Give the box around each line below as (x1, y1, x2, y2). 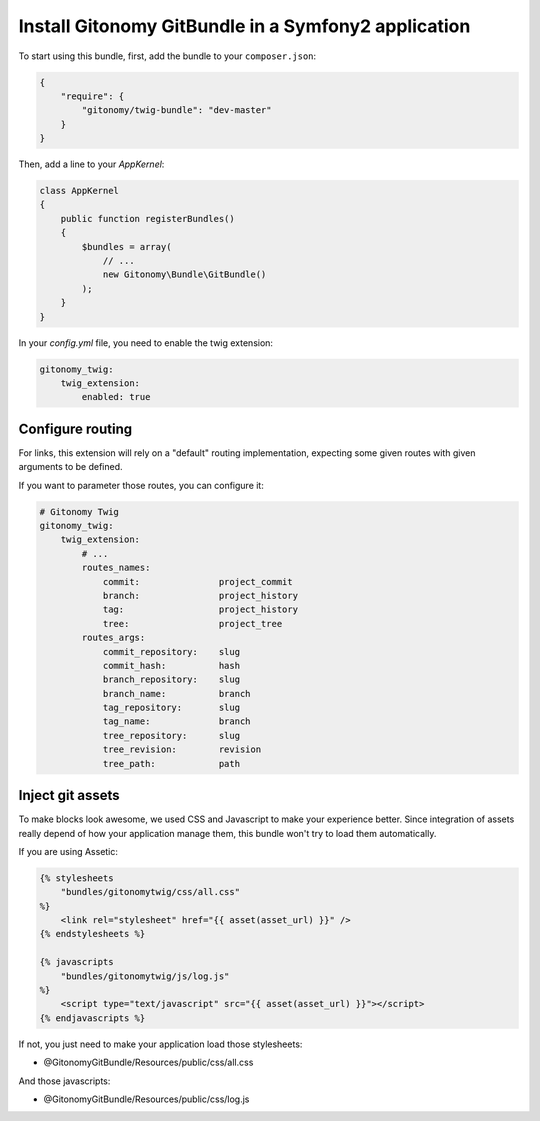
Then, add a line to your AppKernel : (18, 158, 165, 170)
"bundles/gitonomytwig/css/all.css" (60, 886, 240, 898)
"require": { (60, 90, 125, 102)
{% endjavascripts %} (39, 1012, 146, 1024)
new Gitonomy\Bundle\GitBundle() (102, 269, 267, 280)
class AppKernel (39, 185, 120, 197)
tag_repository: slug (102, 702, 240, 714)
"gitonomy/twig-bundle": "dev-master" (81, 105, 272, 116)
